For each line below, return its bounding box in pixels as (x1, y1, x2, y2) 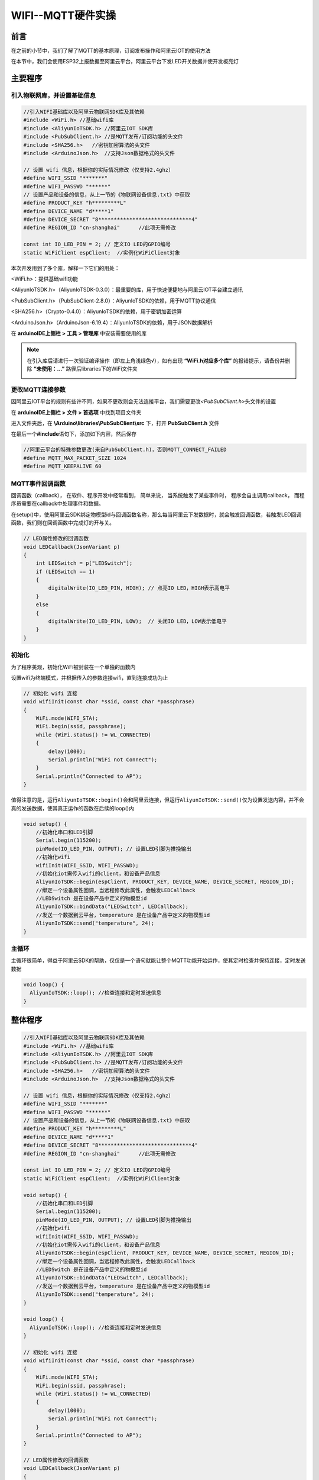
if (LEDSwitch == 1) (35, 568, 96, 575)
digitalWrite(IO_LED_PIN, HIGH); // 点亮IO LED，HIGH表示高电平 (48, 585, 230, 591)
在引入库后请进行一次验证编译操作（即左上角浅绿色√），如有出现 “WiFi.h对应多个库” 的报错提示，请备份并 (27, 357, 285, 364)
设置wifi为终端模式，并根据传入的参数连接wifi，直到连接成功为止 (11, 674, 168, 681)
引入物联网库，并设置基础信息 (11, 92, 96, 100)
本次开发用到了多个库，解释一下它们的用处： (11, 264, 120, 272)
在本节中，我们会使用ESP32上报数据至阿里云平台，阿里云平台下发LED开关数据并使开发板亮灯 (11, 58, 239, 65)
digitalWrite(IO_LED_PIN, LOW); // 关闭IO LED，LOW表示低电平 (48, 618, 227, 625)
